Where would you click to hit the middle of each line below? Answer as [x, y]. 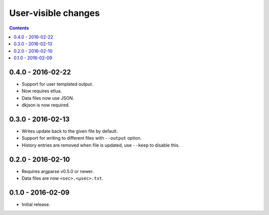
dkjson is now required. [46, 105]
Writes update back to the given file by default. [70, 131]
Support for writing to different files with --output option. [82, 138]
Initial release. [36, 205]
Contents [19, 28]
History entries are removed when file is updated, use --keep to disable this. [101, 145]
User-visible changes [55, 13]
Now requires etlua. [42, 91]
